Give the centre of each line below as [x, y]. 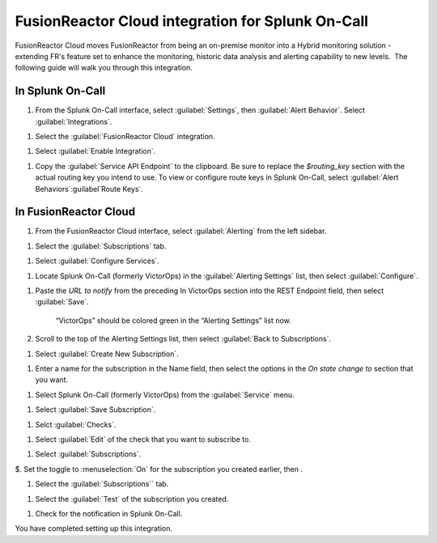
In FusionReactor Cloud [75, 212]
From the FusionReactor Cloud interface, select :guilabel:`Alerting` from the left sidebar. [181, 231]
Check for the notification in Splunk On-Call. [109, 513]
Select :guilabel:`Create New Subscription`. [107, 354]
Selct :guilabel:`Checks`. [76, 424]
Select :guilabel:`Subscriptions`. [88, 454]
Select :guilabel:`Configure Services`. [97, 261]
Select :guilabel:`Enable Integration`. [95, 151]
